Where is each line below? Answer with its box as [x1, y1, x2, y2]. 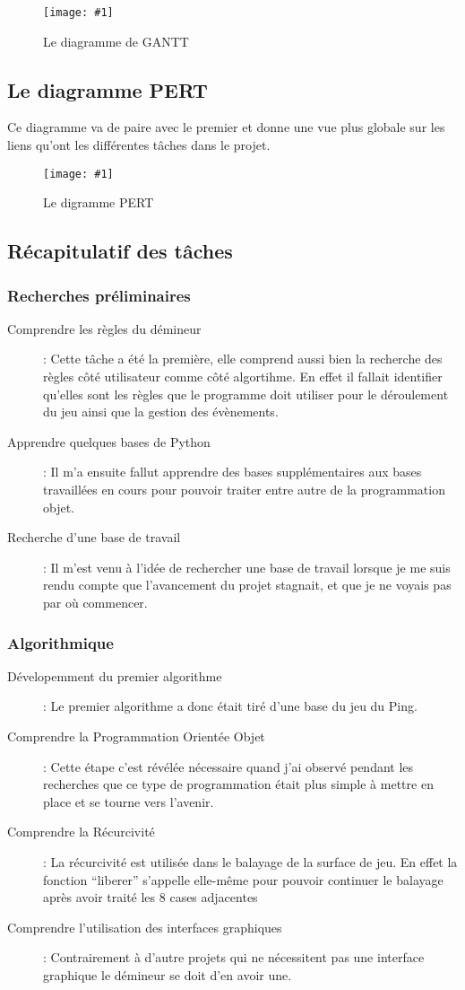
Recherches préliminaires [7, 284, 191, 306]
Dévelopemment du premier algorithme [7, 666, 222, 685]
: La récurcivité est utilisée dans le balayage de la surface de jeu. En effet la [43, 852, 458, 871]
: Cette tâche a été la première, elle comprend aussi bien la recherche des [43, 349, 443, 368]
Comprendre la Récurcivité [7, 822, 155, 841]
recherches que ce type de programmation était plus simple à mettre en [43, 775, 434, 793]
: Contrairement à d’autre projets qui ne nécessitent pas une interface [43, 948, 425, 967]
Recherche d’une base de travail [7, 528, 181, 547]
